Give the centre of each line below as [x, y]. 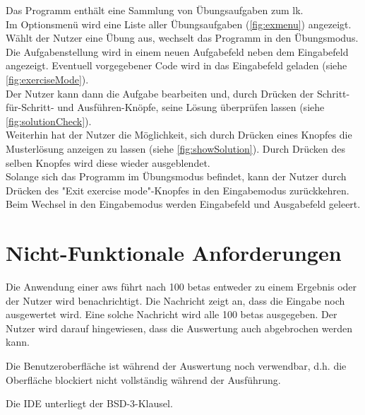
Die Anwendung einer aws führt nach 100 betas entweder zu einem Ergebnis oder [181, 287]
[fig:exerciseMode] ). [47, 79]
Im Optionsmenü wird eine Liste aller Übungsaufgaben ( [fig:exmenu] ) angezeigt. [179, 24]
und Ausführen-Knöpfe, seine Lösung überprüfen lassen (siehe [191, 107]
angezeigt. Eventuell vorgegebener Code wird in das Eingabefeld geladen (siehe [176, 65]
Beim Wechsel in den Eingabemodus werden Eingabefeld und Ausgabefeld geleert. [183, 204]
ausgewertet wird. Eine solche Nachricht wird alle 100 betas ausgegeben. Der [172, 314]
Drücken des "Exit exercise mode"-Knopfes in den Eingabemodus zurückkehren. [178, 190]
